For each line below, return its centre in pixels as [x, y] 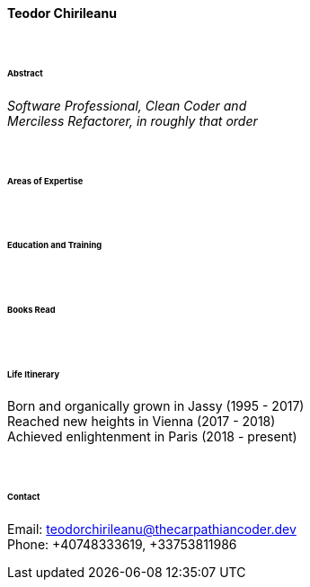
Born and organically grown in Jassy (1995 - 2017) [156, 406]
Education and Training [55, 245]
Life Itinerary [34, 374]
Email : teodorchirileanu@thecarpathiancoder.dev [152, 529]
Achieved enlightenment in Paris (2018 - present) [152, 437]
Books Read [31, 309]
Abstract [25, 73]
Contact [24, 497]
